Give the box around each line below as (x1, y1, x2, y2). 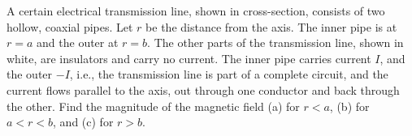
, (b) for (329, 97, 370, 114)
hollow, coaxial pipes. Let (7, 18, 133, 35)
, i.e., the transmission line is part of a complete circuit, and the (69, 66, 388, 83)
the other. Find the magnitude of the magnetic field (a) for (7, 97, 300, 114)
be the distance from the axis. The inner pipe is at (145, 18, 397, 35)
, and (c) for (53, 113, 114, 130)
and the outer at (37, 34, 119, 51)
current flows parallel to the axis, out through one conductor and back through (7, 81, 400, 98)
